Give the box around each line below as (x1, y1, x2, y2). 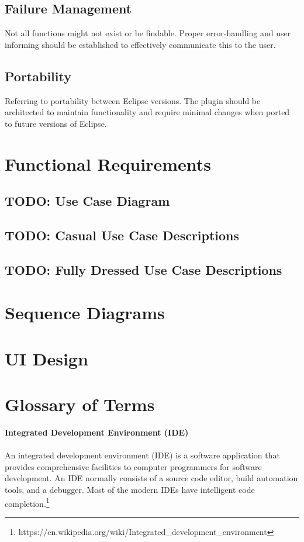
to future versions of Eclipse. (5, 117, 107, 129)
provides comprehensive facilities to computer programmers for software (5, 460, 262, 472)
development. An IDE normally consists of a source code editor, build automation (5, 472, 298, 484)
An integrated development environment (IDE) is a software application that (5, 449, 280, 461)
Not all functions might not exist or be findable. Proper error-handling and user (5, 27, 291, 39)
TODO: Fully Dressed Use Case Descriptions (5, 260, 282, 278)
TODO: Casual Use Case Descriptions (5, 226, 240, 244)
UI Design (5, 346, 88, 370)
